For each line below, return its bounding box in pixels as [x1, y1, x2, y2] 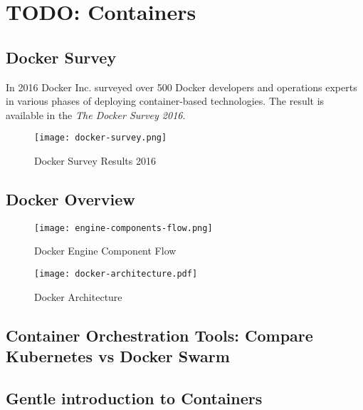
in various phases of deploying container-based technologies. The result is [6, 93, 325, 108]
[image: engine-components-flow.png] [34, 222, 213, 233]
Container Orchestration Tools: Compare [6, 324, 313, 346]
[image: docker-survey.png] [34, 133, 167, 143]
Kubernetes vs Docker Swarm [6, 345, 230, 367]
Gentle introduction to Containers [6, 386, 263, 409]
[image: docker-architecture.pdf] [34, 269, 198, 280]
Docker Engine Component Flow [34, 243, 177, 258]
